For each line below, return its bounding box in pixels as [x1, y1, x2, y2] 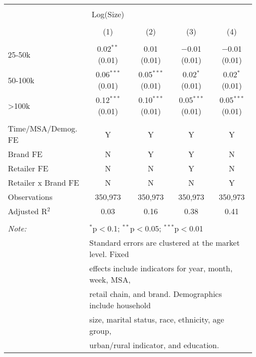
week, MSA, [89, 274, 131, 285]
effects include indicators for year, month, [89, 262, 233, 274]
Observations [8, 191, 53, 202]
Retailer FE [8, 162, 49, 174]
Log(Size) [92, 8, 125, 20]
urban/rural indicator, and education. [89, 339, 219, 351]
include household [89, 299, 151, 311]
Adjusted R [8, 205, 47, 217]
